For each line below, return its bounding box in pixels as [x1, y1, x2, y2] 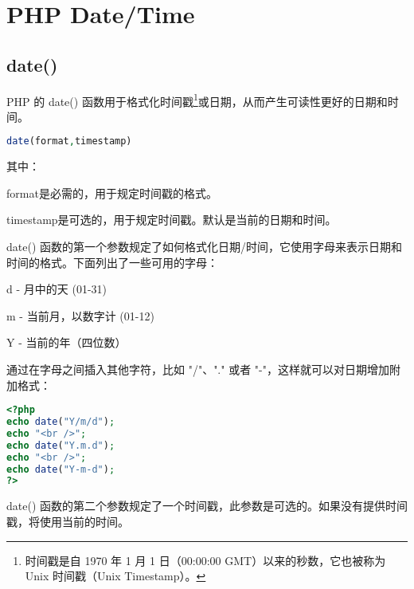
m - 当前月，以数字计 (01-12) [6, 307, 154, 324]
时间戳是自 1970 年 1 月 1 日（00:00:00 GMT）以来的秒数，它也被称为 [25, 552, 386, 568]
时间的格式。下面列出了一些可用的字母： [6, 253, 218, 270]
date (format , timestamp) [6, 135, 132, 147]
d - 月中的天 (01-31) [6, 281, 107, 297]
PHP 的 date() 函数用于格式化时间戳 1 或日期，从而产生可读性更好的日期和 [6, 90, 388, 109]
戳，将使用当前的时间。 [6, 512, 129, 529]
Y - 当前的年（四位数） [6, 334, 127, 351]
